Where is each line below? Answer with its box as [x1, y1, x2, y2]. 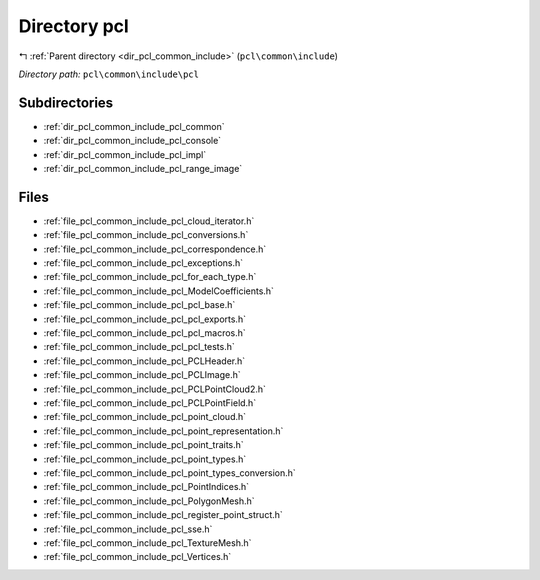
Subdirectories [18, 94, 114, 111]
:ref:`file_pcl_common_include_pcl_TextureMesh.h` [43, 536, 252, 549]
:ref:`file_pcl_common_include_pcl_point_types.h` [43, 453, 247, 465]
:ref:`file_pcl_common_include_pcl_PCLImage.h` [43, 369, 242, 381]
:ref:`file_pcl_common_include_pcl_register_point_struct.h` [43, 509, 284, 521]
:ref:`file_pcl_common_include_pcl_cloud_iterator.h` [43, 215, 255, 227]
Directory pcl [18, 15, 129, 37]
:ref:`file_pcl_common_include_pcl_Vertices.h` [43, 551, 232, 563]
